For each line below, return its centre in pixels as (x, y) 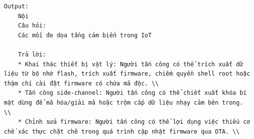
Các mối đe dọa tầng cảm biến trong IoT (85, 35)
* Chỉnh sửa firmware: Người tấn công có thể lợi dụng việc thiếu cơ (134, 122)
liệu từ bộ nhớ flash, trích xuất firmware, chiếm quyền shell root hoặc (127, 74)
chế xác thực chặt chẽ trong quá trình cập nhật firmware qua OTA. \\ (122, 131)
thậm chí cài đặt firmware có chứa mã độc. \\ (81, 83)
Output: (16, 6)
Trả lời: (32, 54)
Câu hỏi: (32, 26)
